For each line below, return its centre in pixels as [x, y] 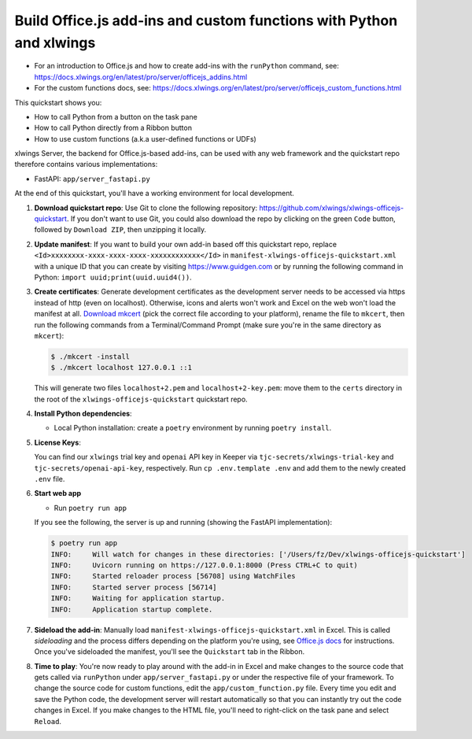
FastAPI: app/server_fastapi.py [92, 179]
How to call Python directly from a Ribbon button [113, 128]
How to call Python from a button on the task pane [116, 116]
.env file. [50, 479]
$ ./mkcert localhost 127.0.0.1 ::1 [122, 368]
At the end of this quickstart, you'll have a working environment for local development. [155, 194]
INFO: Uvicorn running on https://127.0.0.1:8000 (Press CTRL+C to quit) [204, 565]
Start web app [58, 493]
